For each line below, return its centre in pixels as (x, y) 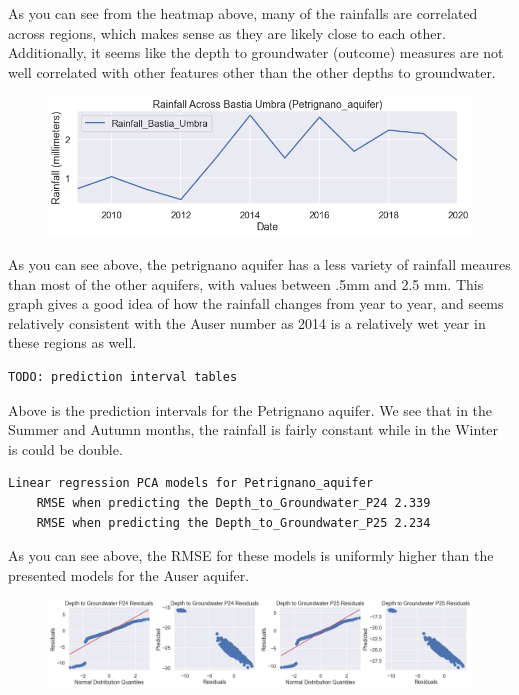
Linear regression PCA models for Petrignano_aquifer (191, 483)
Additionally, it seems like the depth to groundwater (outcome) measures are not (256, 52)
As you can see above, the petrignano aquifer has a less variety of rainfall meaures (259, 263)
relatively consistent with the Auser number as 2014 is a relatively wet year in (247, 322)
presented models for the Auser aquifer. (129, 574)
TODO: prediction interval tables (123, 376)
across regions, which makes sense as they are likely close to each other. (227, 32)
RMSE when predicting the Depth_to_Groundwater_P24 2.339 (233, 502)
